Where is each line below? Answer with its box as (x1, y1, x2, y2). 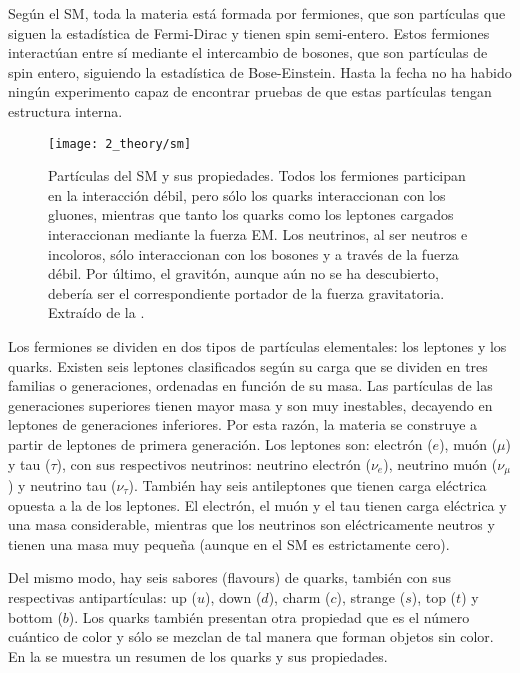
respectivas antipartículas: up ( (8, 586, 197, 607)
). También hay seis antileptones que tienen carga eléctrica (128, 474, 487, 495)
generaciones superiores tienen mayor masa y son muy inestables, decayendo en (8, 394, 493, 415)
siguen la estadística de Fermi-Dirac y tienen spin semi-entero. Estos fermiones (8, 22, 490, 43)
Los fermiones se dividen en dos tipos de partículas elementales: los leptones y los (8, 335, 507, 356)
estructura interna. (8, 100, 123, 121)
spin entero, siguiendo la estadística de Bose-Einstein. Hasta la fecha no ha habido (8, 61, 512, 82)
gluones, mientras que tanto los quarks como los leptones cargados (48, 204, 454, 225)
